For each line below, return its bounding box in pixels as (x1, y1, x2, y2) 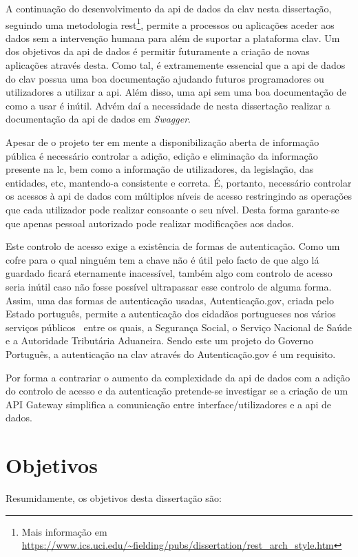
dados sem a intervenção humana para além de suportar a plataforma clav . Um (6, 30, 340, 45)
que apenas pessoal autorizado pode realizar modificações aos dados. (6, 216, 294, 230)
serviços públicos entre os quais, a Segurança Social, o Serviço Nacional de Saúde (6, 319, 352, 334)
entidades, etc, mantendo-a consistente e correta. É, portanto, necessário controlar (6, 175, 352, 189)
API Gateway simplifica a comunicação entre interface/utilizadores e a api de (6, 397, 332, 411)
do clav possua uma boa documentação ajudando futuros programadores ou (6, 71, 324, 85)
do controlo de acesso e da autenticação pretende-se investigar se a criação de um (6, 383, 348, 398)
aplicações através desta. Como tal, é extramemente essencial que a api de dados (6, 58, 346, 72)
